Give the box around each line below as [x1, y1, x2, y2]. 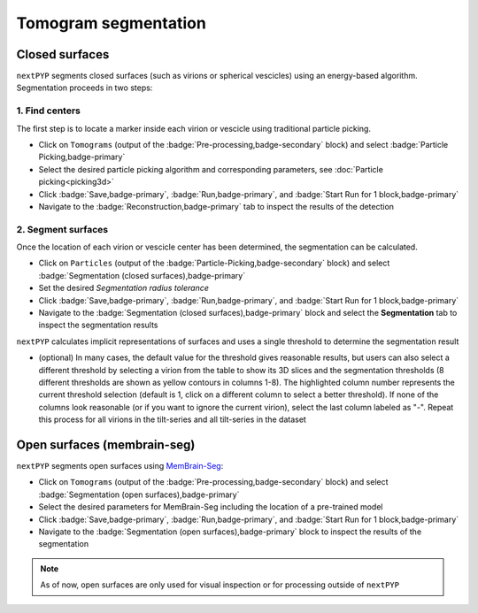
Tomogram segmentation [16, 13, 207, 33]
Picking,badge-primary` [38, 151, 126, 163]
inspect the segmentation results [38, 319, 158, 331]
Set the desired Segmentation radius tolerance [38, 283, 210, 294]
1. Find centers [16, 104, 81, 117]
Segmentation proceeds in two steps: [16, 82, 153, 93]
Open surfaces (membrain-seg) [16, 437, 196, 452]
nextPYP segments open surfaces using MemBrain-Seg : [16, 461, 224, 471]
